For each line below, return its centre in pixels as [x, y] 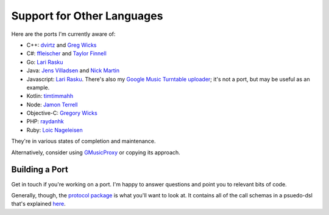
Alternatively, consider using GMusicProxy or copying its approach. [96, 152]
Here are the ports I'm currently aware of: [63, 34]
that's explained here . [39, 204]
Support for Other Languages [87, 16]
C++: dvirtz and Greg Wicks [62, 45]
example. [38, 87]
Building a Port [40, 170]
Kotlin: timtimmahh [50, 96]
